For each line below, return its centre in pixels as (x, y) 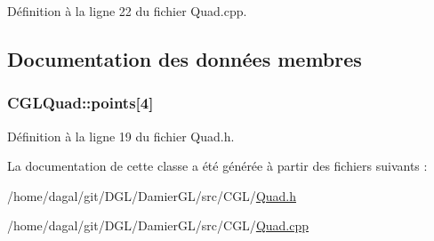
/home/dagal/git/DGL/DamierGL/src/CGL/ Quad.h (152, 195)
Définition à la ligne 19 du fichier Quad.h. (121, 136)
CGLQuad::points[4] (80, 103)
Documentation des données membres (185, 58)
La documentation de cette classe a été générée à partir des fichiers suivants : (217, 166)
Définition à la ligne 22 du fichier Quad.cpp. (127, 11)
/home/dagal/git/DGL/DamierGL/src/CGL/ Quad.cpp (158, 225)
